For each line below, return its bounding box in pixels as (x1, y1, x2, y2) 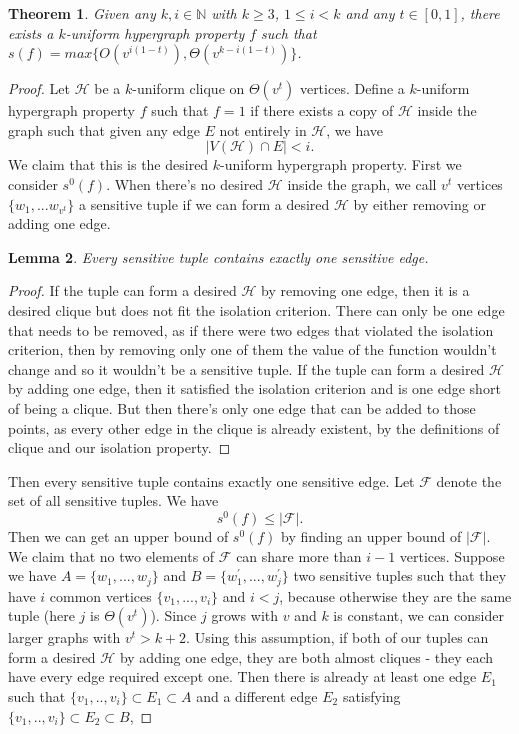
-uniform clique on (132, 78, 245, 99)
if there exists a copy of (250, 100, 394, 121)
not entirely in (219, 119, 307, 140)
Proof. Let (8, 78, 70, 99)
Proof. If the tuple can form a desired (8, 280, 237, 301)
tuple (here (8, 605, 75, 626)
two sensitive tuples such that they (293, 565, 507, 586)
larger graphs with (8, 627, 121, 648)
